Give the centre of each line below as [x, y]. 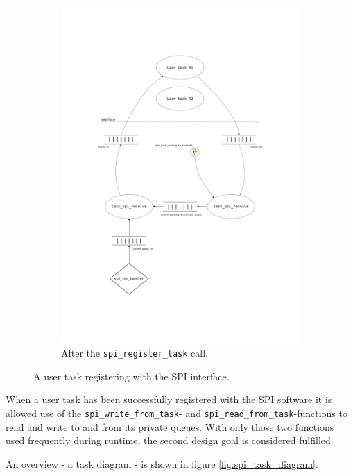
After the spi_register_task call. [135, 353]
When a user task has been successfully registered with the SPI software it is [169, 399]
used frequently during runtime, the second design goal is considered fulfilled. [170, 440]
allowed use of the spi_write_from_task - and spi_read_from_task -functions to [176, 413]
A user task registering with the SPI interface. [131, 376]
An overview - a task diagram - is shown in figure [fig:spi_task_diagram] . [162, 463]
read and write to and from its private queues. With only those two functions [170, 426]
